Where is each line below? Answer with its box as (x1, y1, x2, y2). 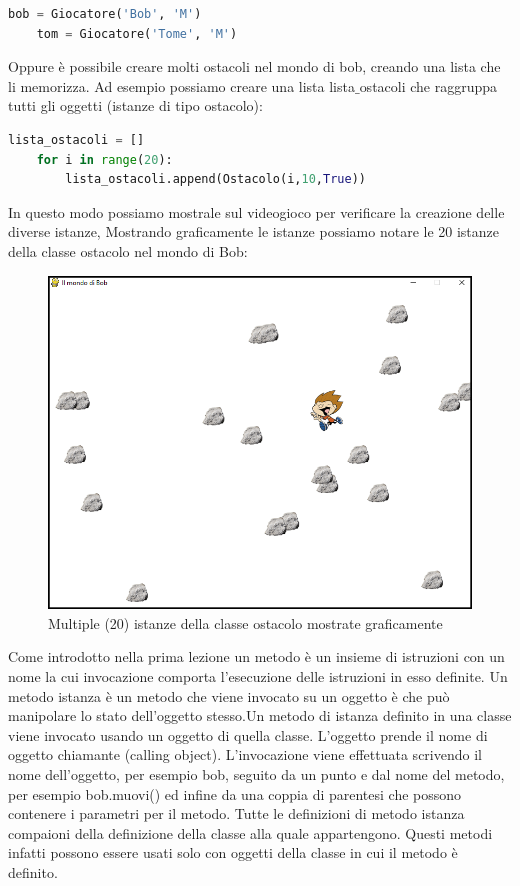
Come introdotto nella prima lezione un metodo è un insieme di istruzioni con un (8, 646, 505, 667)
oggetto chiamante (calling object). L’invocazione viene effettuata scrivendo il (8, 744, 482, 765)
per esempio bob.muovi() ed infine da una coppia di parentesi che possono (8, 783, 462, 804)
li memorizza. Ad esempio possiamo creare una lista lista (8, 75, 355, 96)
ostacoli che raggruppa (359, 75, 498, 96)
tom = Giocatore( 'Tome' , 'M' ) (36, 26, 238, 41)
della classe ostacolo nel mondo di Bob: (8, 240, 248, 261)
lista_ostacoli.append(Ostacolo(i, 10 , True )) (65, 172, 366, 187)
